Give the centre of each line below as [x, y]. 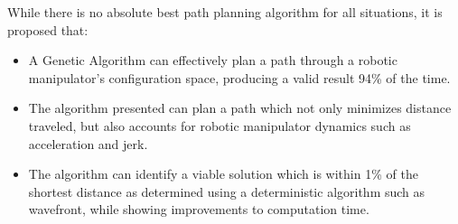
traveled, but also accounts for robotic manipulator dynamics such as [220, 125]
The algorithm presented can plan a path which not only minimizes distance [240, 108]
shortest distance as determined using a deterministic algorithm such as [227, 191]
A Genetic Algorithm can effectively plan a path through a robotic [213, 60]
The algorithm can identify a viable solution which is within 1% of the [223, 174]
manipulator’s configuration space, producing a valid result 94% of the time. [239, 77]
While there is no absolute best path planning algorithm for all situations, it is [225, 12]
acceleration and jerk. [88, 143]
